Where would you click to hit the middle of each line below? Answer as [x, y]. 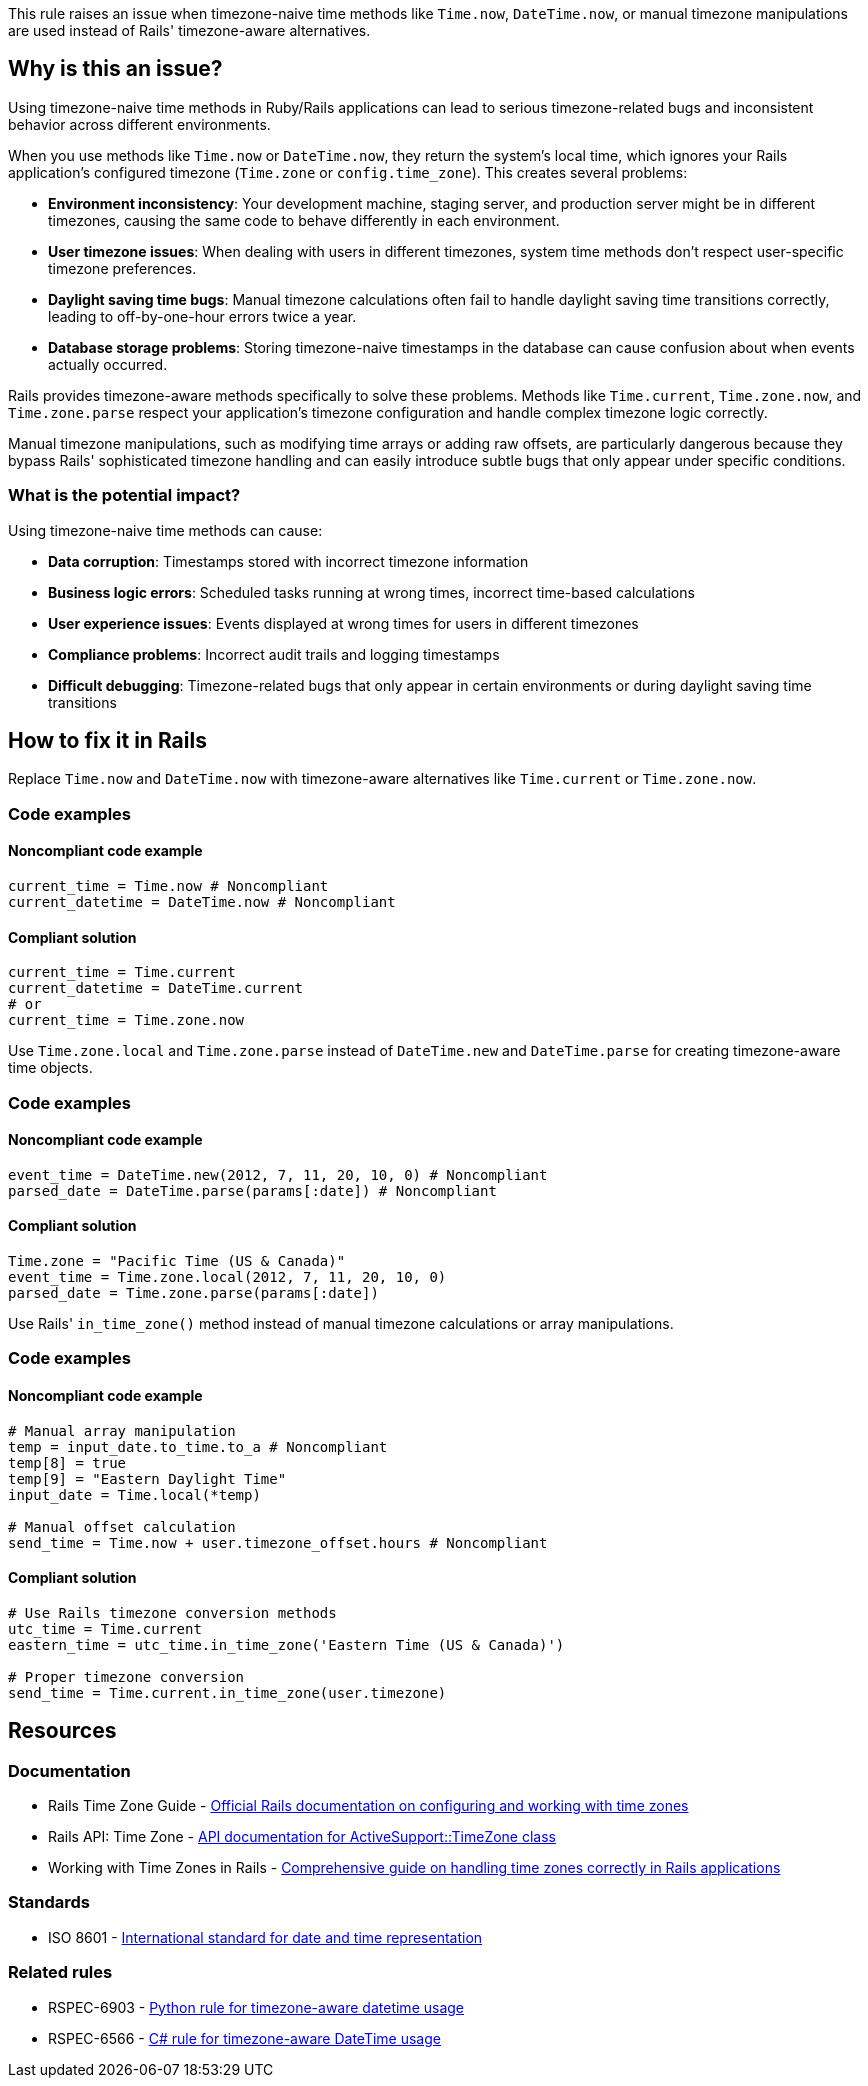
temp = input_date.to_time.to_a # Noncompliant [198, 1446]
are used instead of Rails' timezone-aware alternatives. [189, 30]
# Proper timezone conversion [126, 1676]
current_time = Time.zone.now [126, 1020]
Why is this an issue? [115, 69]
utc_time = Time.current [105, 1628]
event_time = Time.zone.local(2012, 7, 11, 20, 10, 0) [227, 1277]
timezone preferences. [122, 268]
